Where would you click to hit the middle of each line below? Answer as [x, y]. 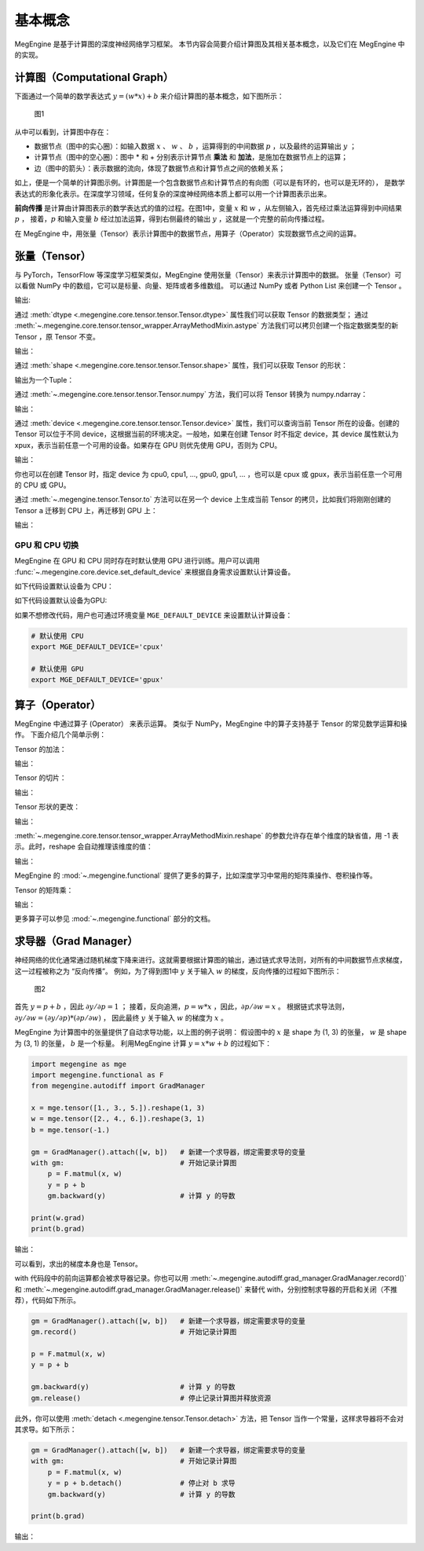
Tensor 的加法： [40, 749]
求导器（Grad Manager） [76, 942]
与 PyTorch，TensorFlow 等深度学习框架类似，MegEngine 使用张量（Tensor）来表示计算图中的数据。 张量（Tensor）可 [208, 274]
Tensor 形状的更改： [48, 807]
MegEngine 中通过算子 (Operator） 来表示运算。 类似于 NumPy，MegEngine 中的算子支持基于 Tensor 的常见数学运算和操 [211, 724]
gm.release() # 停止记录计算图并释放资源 [151, 1398]
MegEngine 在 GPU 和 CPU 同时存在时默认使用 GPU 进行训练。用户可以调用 [137, 561]
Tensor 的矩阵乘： [44, 890]
